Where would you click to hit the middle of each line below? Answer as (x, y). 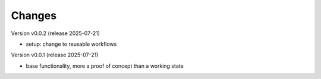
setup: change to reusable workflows (71, 44)
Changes (34, 15)
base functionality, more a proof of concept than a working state (105, 66)
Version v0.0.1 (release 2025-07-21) (55, 55)
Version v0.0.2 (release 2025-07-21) (56, 33)
